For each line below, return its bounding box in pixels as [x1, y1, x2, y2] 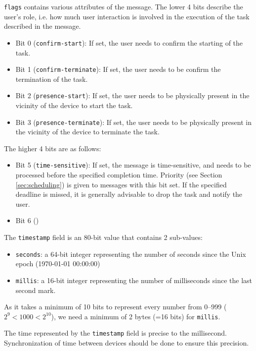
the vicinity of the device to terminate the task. [15, 126, 160, 137]
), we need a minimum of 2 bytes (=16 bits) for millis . [51, 311, 220, 321]
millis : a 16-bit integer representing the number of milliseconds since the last [15, 275, 253, 285]
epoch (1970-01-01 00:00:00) [15, 258, 100, 269]
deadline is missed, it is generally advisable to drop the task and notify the [15, 189, 243, 199]
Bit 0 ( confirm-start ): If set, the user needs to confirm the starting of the [15, 37, 243, 48]
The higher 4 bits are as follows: [4, 143, 101, 153]
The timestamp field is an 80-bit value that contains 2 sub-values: [4, 232, 203, 242]
